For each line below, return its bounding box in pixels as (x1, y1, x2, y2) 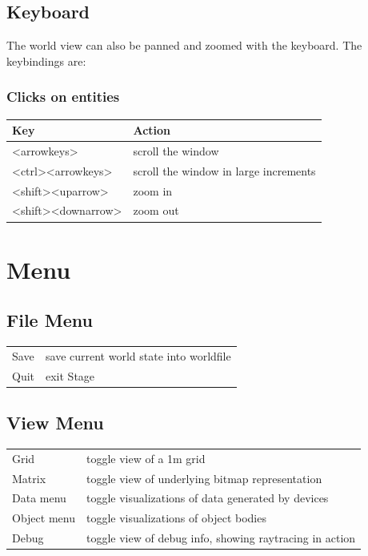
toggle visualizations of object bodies (86, 510, 266, 526)
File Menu (6, 308, 93, 332)
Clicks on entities (6, 87, 120, 107)
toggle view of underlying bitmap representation (86, 469, 322, 486)
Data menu (12, 490, 66, 506)
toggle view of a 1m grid (86, 449, 206, 466)
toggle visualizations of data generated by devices (86, 490, 329, 506)
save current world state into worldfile (46, 347, 231, 364)
